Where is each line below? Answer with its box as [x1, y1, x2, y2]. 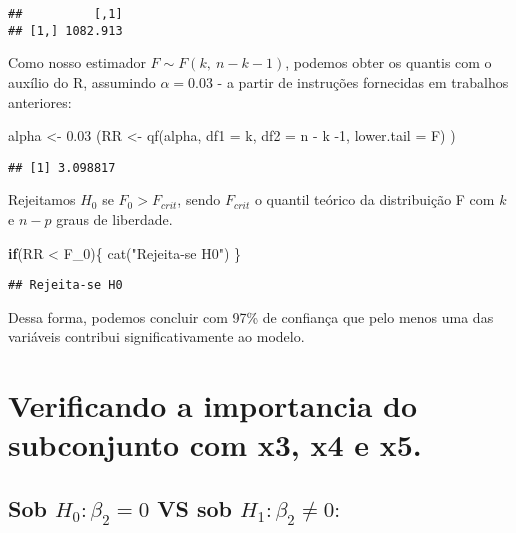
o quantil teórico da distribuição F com [254, 189, 495, 210]
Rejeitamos [8, 189, 76, 210]
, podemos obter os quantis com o [285, 52, 492, 73]
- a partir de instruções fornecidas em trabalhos [217, 71, 509, 92]
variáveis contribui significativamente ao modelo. [8, 326, 305, 347]
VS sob [157, 492, 233, 523]
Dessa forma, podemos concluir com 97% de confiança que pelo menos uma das [8, 306, 494, 327]
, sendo [177, 189, 221, 210]
